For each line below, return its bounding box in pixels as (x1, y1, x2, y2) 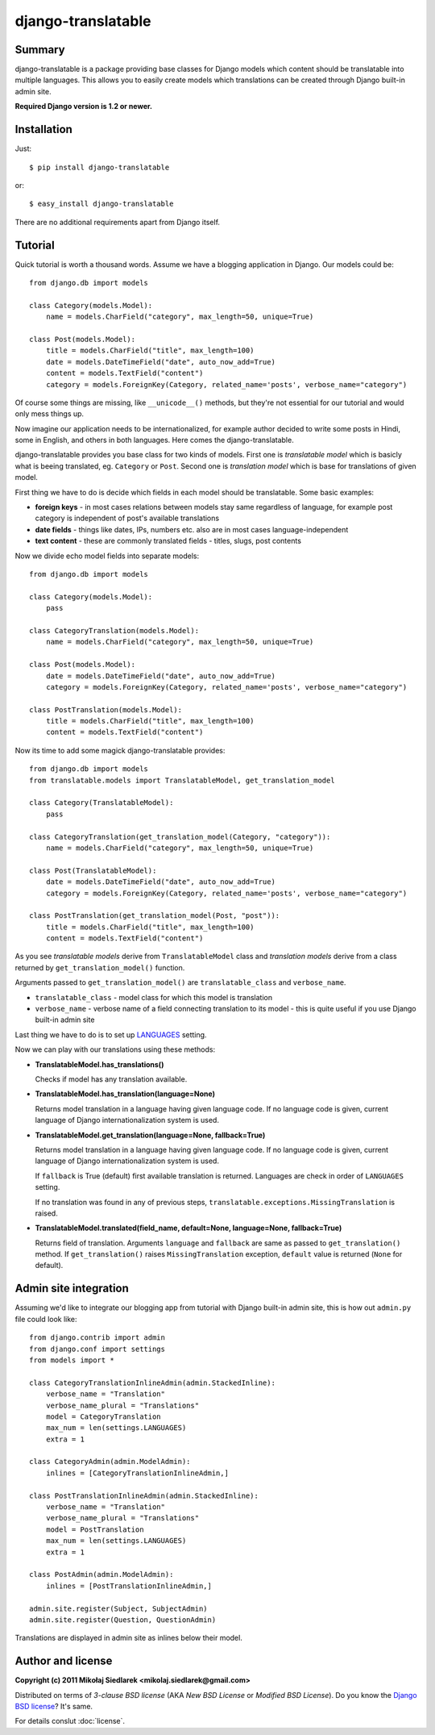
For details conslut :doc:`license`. (14, 1716, 125, 1726)
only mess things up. (14, 409, 85, 419)
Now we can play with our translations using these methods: (14, 1045, 216, 1054)
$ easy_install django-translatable (29, 199, 174, 209)
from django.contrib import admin (29, 1333, 165, 1342)
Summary (14, 43, 65, 56)
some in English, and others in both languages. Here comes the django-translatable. (14, 436, 294, 445)
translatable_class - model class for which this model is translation (35, 992, 273, 1002)
